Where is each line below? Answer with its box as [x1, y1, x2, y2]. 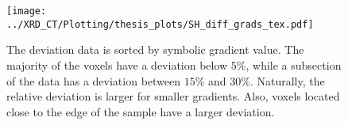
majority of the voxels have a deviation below [6, 56, 228, 73]
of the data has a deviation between [6, 72, 181, 89]
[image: [6, 6, 47, 17]
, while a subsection [246, 56, 342, 73]
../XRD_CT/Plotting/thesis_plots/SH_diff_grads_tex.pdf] [6, 18, 314, 30]
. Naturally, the [249, 72, 325, 89]
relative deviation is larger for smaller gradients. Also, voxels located [6, 88, 340, 104]
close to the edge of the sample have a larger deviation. [6, 103, 275, 119]
